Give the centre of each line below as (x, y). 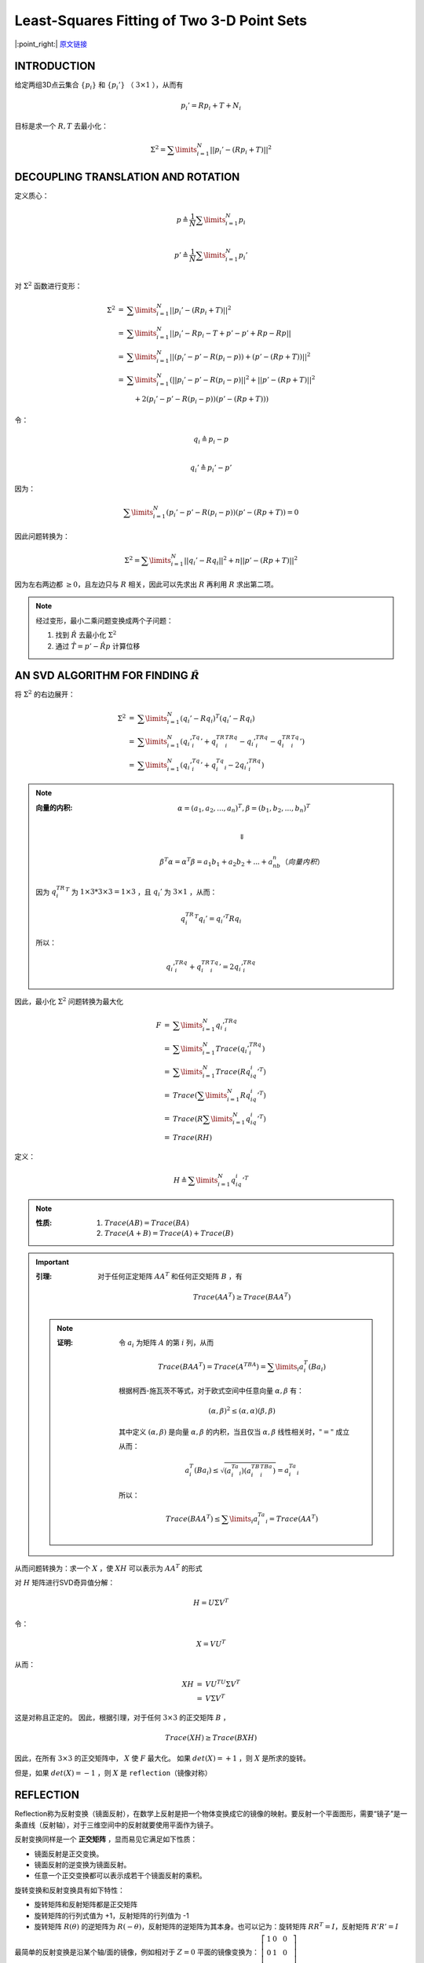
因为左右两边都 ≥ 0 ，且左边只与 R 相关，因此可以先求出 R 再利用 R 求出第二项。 (146, 584)
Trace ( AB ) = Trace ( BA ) (147, 1223)
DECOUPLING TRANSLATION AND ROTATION (127, 177)
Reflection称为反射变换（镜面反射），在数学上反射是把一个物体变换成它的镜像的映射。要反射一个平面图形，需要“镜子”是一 (211, 1814)
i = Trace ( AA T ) (292, 1519)
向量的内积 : (54, 807)
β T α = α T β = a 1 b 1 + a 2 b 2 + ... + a (216, 862)
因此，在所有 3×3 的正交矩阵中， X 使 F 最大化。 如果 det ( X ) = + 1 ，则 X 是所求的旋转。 (162, 1758)
